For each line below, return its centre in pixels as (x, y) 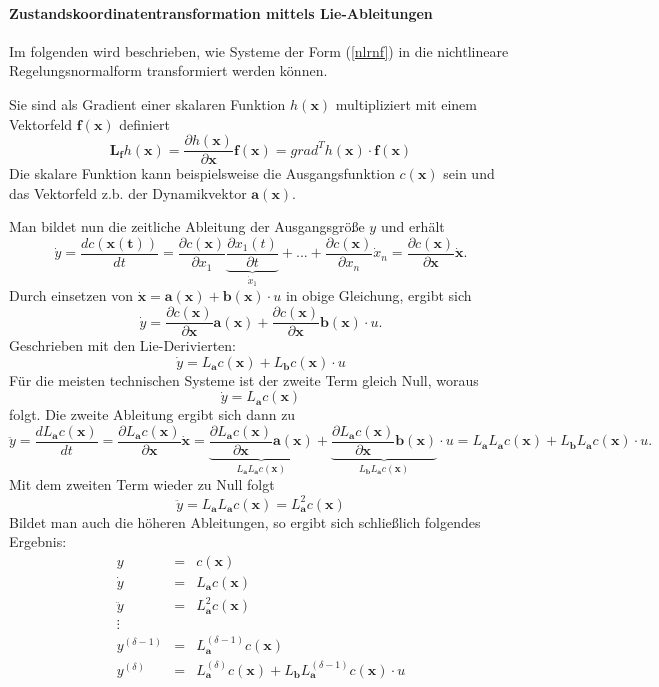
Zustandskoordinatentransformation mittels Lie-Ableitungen (221, 12)
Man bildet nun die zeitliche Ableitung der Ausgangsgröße (187, 226)
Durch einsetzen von (71, 295)
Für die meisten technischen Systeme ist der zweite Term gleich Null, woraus (244, 379)
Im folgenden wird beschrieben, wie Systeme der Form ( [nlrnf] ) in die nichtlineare (259, 50)
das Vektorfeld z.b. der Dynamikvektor (128, 192)
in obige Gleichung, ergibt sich (378, 295)
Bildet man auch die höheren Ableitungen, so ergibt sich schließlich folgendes (245, 521)
